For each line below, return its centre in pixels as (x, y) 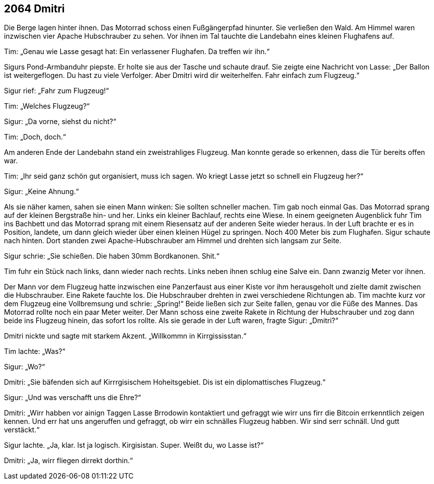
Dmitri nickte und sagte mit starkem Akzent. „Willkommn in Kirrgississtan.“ (125, 336)
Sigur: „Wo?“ (25, 367)
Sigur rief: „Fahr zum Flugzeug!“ (57, 91)
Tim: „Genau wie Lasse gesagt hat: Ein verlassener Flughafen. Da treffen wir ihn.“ (137, 52)
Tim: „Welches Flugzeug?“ (47, 106)
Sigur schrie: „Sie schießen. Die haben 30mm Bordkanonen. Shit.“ (112, 256)
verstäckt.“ (22, 430)
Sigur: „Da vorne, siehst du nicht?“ (60, 122)
